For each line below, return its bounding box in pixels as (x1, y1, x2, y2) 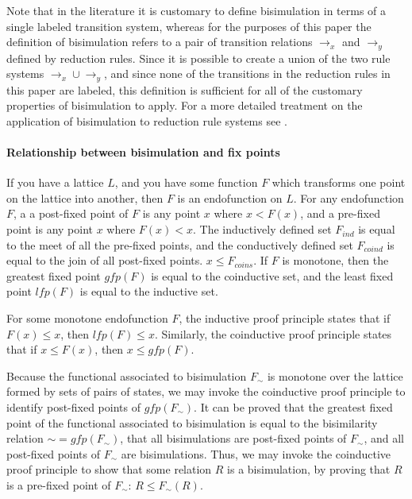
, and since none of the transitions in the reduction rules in (103, 65, 391, 82)
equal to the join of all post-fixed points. (6, 252, 203, 269)
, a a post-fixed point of (13, 205, 129, 222)
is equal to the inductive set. (79, 283, 218, 300)
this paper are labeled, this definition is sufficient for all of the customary (6, 81, 363, 98)
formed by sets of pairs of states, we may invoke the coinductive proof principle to (6, 383, 406, 400)
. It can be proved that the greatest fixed (194, 398, 393, 415)
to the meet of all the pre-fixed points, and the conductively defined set (6, 236, 353, 253)
